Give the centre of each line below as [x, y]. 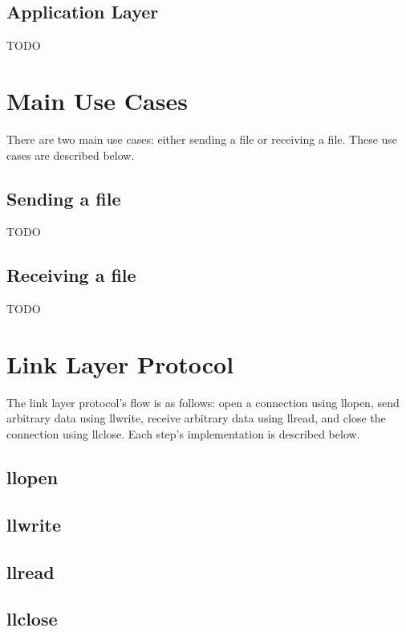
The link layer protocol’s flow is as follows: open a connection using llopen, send [203, 402]
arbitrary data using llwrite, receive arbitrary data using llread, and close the [196, 418]
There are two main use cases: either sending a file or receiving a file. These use [202, 139]
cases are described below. [71, 155]
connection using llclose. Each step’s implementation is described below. [183, 434]
